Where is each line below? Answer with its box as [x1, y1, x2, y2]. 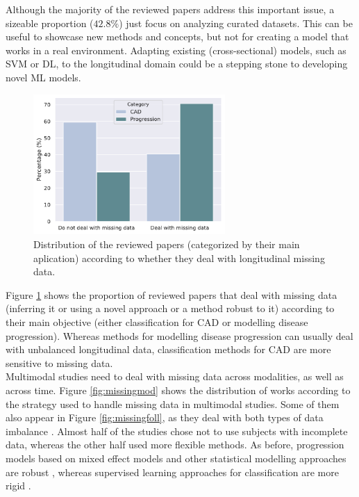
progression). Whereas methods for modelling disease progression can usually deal [6, 328, 353, 343]
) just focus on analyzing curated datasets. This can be [119, 15, 353, 30]
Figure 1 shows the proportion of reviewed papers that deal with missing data [6, 287, 337, 302]
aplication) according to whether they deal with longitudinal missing [33, 250, 325, 265]
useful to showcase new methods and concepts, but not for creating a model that [6, 29, 349, 44]
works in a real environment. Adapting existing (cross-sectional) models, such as [6, 42, 347, 57]
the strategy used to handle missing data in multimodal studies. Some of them [6, 396, 340, 411]
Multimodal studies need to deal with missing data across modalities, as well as [6, 369, 344, 384]
